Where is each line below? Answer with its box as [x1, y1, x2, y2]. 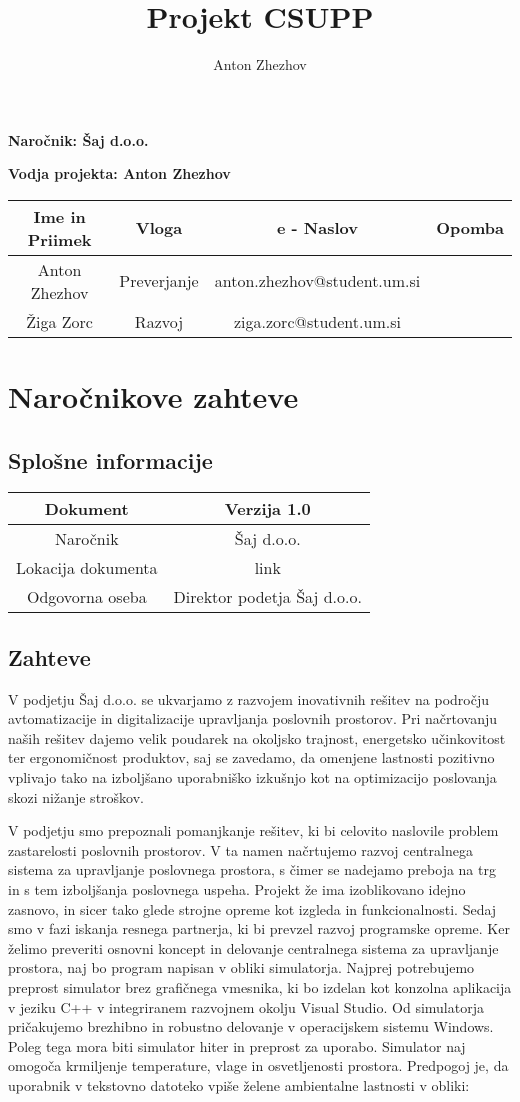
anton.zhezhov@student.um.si [214, 269, 421, 293]
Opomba [436, 216, 504, 240]
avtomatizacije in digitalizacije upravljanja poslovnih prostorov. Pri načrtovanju [8, 708, 498, 729]
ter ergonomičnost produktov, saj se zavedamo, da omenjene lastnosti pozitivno [8, 747, 495, 768]
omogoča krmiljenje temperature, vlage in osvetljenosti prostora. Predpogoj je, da [8, 1055, 509, 1076]
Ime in [33, 204, 86, 228]
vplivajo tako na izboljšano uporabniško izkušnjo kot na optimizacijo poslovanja [8, 767, 497, 788]
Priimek [27, 227, 92, 251]
